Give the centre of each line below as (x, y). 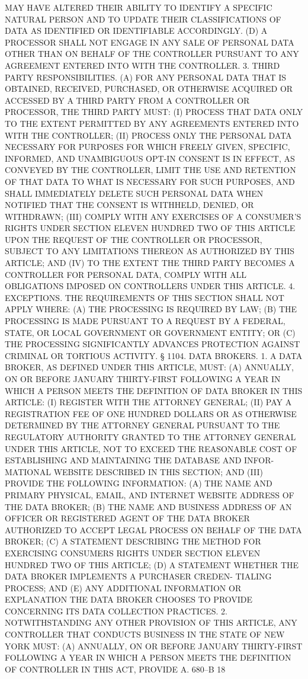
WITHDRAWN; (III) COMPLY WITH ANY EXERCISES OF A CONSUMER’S (153, 216)
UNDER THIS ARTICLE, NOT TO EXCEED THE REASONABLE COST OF (151, 448)
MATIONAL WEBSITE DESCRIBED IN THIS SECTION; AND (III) (134, 471)
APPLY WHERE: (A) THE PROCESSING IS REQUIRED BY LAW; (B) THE (151, 309)
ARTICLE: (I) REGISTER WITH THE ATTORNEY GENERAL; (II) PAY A (148, 402)
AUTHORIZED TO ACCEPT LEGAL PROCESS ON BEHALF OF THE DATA (153, 529)
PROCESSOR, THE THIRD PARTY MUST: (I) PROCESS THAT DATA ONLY (154, 112)
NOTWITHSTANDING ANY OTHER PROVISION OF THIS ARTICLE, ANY (151, 622)
